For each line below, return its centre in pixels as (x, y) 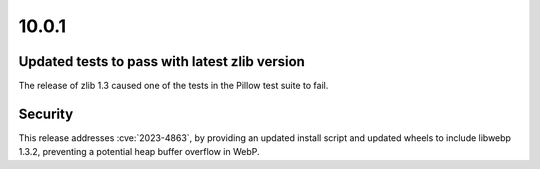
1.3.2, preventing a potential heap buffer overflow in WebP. (139, 152)
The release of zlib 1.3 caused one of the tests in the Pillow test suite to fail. (173, 86)
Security (46, 113)
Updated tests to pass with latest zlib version (161, 61)
